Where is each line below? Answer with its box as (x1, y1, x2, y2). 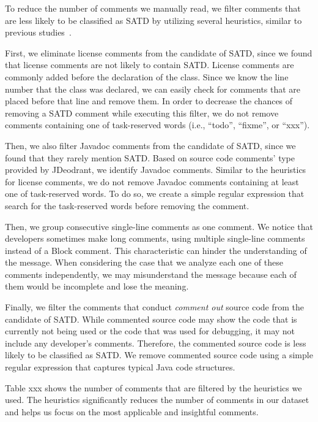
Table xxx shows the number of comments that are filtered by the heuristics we (5, 381, 302, 394)
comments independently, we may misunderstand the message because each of (5, 267, 297, 280)
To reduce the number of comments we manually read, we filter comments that (5, 2, 301, 14)
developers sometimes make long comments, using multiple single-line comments (5, 232, 305, 245)
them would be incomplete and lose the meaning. (5, 280, 189, 293)
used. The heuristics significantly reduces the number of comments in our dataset (5, 393, 309, 406)
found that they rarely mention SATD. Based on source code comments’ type (5, 151, 295, 164)
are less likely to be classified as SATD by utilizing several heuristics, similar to (5, 13, 302, 26)
